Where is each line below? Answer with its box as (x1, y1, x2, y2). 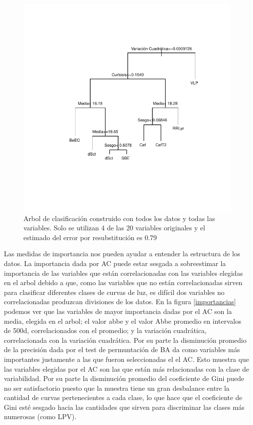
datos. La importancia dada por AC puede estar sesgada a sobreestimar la (4, 258, 226, 268)
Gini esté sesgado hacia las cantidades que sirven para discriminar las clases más (4, 402, 245, 412)
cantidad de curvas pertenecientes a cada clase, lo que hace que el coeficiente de (4, 392, 242, 403)
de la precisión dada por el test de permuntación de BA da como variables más (4, 344, 240, 355)
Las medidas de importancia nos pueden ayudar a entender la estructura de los (4, 248, 240, 259)
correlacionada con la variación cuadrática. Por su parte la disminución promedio (4, 335, 247, 345)
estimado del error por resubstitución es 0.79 (23, 232, 157, 242)
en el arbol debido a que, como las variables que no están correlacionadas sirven (4, 277, 243, 288)
